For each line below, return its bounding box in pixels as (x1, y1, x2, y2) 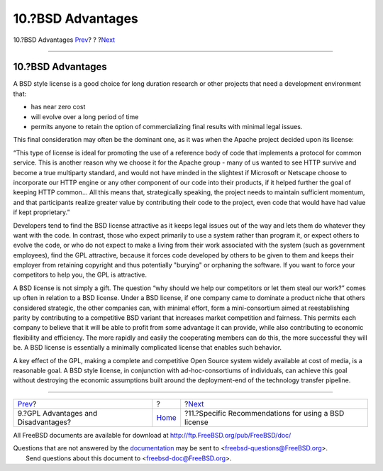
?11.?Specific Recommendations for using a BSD (184, 408, 345, 418)
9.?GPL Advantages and (17, 408, 98, 418)
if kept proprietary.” (13, 208, 70, 216)
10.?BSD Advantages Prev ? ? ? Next (13, 35, 116, 44)
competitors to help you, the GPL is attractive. (13, 270, 147, 279)
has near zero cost (30, 103, 86, 111)
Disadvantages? (17, 417, 71, 427)
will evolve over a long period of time (30, 112, 139, 121)
